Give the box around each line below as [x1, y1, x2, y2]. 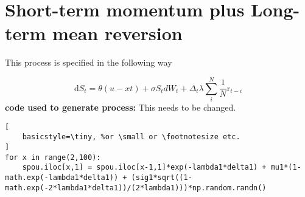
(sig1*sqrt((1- [131, 173, 192, 182]
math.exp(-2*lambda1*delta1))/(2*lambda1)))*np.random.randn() [5, 183, 267, 192]
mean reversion [52, 21, 183, 46]
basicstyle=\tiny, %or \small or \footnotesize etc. [22, 133, 240, 142]
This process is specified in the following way [5, 56, 172, 69]
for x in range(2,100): [5, 153, 101, 162]
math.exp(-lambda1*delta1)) [5, 173, 119, 182]
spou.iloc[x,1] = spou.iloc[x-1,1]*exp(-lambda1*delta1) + [22, 163, 267, 172]
